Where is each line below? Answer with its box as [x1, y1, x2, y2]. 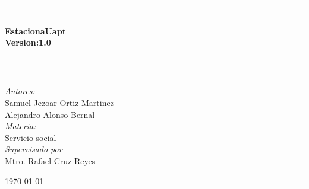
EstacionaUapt [5, 24, 66, 37]
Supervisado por [5, 143, 62, 155]
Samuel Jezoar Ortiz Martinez [5, 96, 114, 108]
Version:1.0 [5, 36, 51, 49]
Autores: [5, 85, 35, 97]
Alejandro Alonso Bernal [5, 108, 95, 120]
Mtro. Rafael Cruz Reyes [5, 154, 96, 166]
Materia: [5, 120, 36, 132]
